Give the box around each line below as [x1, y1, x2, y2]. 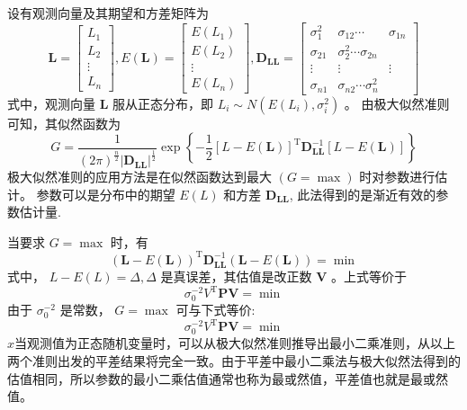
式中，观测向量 [7, 94, 95, 112]
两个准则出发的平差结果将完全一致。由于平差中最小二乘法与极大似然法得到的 [7, 352, 461, 370]
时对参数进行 [359, 167, 436, 186]
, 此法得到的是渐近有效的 [289, 184, 436, 203]
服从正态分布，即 [112, 94, 214, 112]
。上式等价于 [331, 266, 408, 285]
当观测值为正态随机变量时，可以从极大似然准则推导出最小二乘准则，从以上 [14, 334, 456, 352]
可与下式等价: [175, 300, 256, 319]
